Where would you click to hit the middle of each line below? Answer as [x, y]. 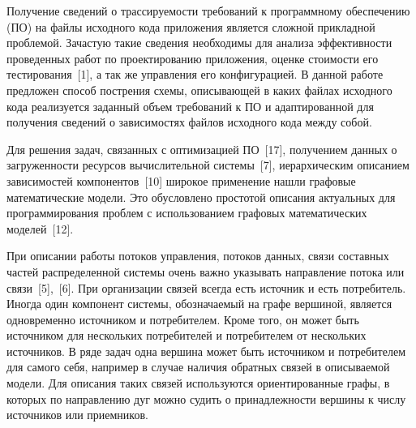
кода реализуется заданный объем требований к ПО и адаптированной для [190, 106]
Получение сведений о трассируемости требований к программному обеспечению [208, 11]
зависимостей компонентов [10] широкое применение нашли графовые [181, 180]
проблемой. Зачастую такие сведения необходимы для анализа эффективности [199, 43]
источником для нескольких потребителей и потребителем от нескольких [187, 335]
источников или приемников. [77, 415]
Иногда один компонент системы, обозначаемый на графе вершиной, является [199, 304]
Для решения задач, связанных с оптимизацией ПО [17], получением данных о [202, 149]
